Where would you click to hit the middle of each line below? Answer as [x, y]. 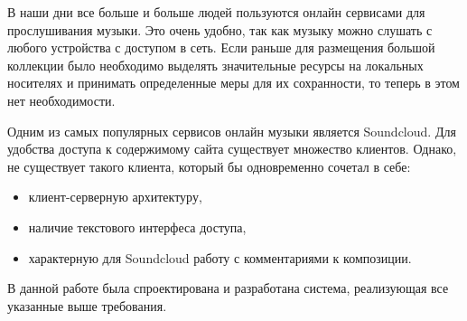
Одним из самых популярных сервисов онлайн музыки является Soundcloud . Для [232, 131]
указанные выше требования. [87, 305]
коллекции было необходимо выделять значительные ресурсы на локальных [215, 65]
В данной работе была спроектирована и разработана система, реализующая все [228, 288]
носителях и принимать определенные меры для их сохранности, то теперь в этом [233, 83]
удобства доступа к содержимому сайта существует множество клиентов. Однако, [232, 149]
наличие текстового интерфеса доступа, [137, 227]
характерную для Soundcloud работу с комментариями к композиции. [220, 257]
